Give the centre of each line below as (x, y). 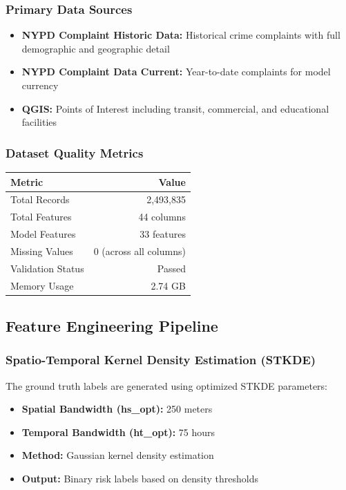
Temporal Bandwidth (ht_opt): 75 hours (118, 432)
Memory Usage (42, 285)
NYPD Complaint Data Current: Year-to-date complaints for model (176, 72)
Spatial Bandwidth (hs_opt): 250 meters (117, 409)
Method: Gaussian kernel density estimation (118, 455)
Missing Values (42, 251)
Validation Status (47, 268)
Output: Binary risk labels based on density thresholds (140, 479)
